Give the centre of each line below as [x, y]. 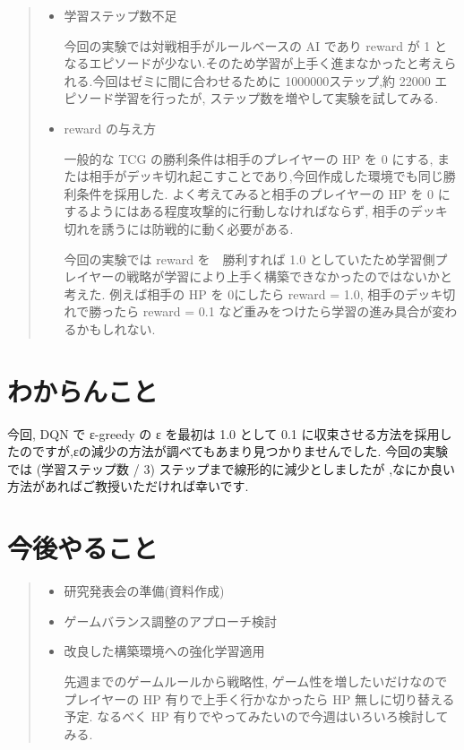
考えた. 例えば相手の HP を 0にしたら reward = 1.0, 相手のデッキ [253, 293]
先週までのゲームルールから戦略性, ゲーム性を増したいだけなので [256, 681]
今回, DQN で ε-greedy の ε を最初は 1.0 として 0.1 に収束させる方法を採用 [223, 433]
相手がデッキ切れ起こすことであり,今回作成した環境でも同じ [266, 176]
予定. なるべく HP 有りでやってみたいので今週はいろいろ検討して [256, 716]
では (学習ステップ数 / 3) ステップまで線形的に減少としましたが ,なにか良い [232, 468]
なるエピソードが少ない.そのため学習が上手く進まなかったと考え [254, 63]
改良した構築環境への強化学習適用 [164, 651]
